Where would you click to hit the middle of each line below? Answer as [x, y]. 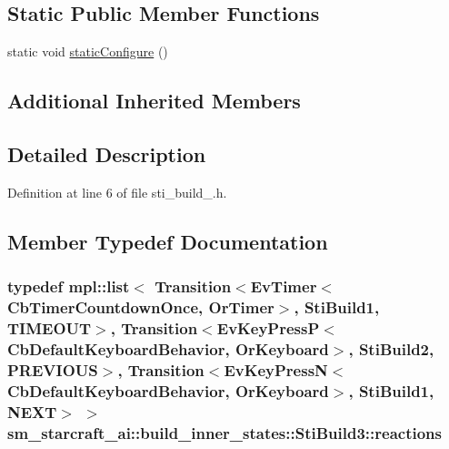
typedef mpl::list [69, 286]
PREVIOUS [53, 369]
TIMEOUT [50, 327]
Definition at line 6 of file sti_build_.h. [117, 192]
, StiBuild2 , [391, 348]
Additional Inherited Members [154, 101]
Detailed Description [107, 153]
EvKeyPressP [268, 327]
